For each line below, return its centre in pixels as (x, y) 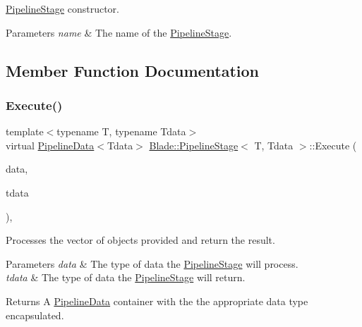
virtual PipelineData (50, 145)
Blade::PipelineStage (194, 145)
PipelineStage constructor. (63, 8)
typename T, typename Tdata (121, 131)
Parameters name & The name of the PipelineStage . (119, 32)
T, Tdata (274, 145)
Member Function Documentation (133, 70)
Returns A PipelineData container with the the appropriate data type (157, 301)
